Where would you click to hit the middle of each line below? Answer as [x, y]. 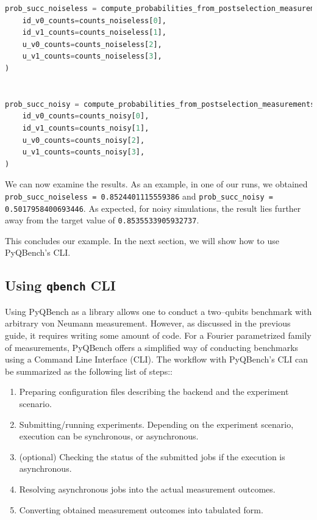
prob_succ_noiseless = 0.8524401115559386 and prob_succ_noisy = [139, 196]
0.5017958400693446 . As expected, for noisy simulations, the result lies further [153, 208]
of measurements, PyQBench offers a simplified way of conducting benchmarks [152, 347]
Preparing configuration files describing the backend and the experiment [154, 392]
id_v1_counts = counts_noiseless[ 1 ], [94, 33]
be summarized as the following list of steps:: [89, 371]
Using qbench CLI [61, 285]
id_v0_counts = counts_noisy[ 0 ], [86, 116]
